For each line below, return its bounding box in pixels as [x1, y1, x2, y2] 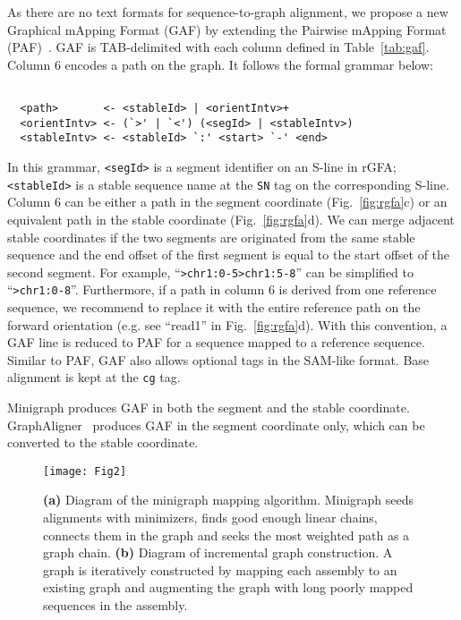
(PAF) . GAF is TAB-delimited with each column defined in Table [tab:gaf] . [7, 38, 430, 56]
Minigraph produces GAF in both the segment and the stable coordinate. [7, 398, 410, 417]
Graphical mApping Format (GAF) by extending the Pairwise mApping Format [7, 20, 447, 38]
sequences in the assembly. [43, 596, 188, 615]
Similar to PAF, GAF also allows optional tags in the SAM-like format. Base [7, 350, 430, 369]
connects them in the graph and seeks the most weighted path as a [43, 525, 410, 544]
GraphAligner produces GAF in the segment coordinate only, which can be [7, 415, 425, 434]
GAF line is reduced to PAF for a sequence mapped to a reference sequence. [7, 333, 425, 352]
